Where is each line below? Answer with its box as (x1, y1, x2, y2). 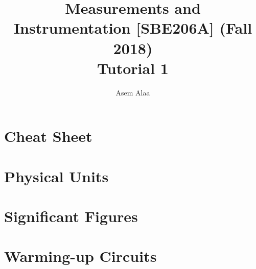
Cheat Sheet (4, 126, 92, 146)
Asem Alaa (115, 87, 150, 97)
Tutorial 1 (97, 57, 169, 78)
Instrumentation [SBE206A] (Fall (13, 17, 252, 38)
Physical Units (4, 165, 109, 186)
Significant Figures (4, 206, 138, 227)
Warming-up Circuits (4, 246, 157, 266)
